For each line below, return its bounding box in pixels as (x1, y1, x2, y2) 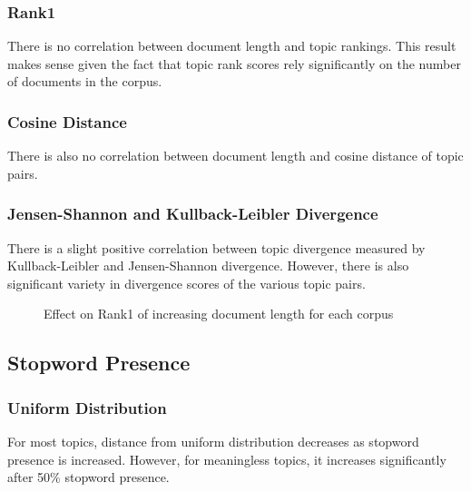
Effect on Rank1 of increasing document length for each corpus (44, 304, 394, 323)
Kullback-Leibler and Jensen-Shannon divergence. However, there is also (7, 256, 409, 275)
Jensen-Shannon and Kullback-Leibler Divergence (7, 202, 378, 225)
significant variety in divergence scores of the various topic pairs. (7, 273, 366, 292)
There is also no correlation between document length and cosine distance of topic (7, 146, 464, 165)
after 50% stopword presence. (7, 467, 170, 487)
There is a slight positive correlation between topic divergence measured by (7, 238, 426, 257)
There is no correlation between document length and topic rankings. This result (7, 36, 456, 55)
